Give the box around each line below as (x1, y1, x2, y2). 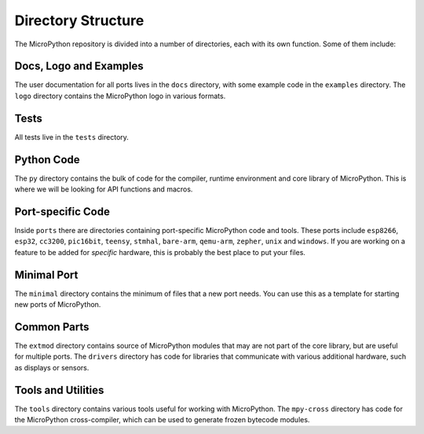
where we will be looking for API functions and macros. (14, 184, 193, 194)
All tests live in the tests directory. (14, 132, 130, 141)
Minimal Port (14, 268, 79, 282)
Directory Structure (14, 12, 144, 29)
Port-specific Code (14, 205, 110, 218)
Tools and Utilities (14, 383, 104, 396)
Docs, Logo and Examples (14, 60, 144, 73)
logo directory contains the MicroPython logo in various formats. (14, 91, 226, 100)
